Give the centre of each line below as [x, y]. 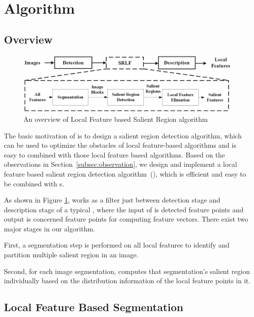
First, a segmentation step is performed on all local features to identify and [117, 245]
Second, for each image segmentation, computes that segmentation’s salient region [127, 271]
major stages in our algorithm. [50, 228]
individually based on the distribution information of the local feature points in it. [127, 281]
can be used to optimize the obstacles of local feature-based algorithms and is [120, 145]
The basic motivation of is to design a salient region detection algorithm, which [123, 135]
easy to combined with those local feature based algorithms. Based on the [115, 154]
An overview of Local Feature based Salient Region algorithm [116, 119]
